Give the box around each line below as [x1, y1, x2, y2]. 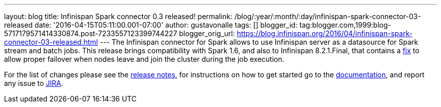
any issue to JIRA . [4, 79, 63, 87]
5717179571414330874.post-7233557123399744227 [4, 29, 177, 38]
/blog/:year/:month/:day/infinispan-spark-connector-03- [234, 12, 421, 21]
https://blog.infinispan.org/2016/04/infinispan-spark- [237, 29, 413, 38]
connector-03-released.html [4, 38, 98, 46]
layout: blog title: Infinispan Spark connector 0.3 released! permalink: [4, 12, 233, 21]
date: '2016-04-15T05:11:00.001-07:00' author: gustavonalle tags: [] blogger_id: [34, 21, 298, 29]
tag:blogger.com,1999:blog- [299, 21, 391, 29]
